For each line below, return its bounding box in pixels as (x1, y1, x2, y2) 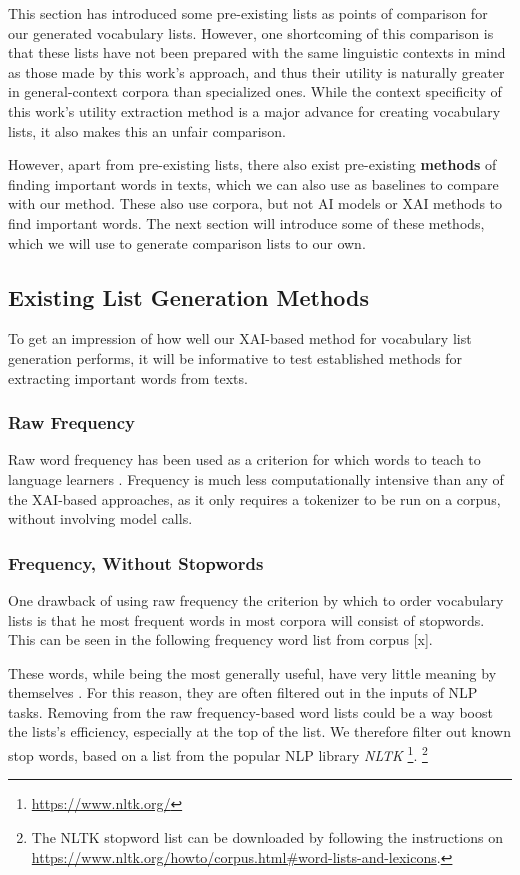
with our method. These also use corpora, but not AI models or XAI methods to (8, 193, 503, 214)
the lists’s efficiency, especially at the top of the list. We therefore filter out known (8, 721, 511, 742)
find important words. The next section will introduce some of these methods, (8, 212, 485, 233)
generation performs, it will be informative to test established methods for (8, 347, 463, 368)
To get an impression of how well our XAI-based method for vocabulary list (8, 328, 472, 349)
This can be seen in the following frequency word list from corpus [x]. (8, 629, 433, 650)
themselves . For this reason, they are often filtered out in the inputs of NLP (8, 682, 478, 703)
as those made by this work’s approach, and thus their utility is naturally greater (8, 61, 505, 82)
